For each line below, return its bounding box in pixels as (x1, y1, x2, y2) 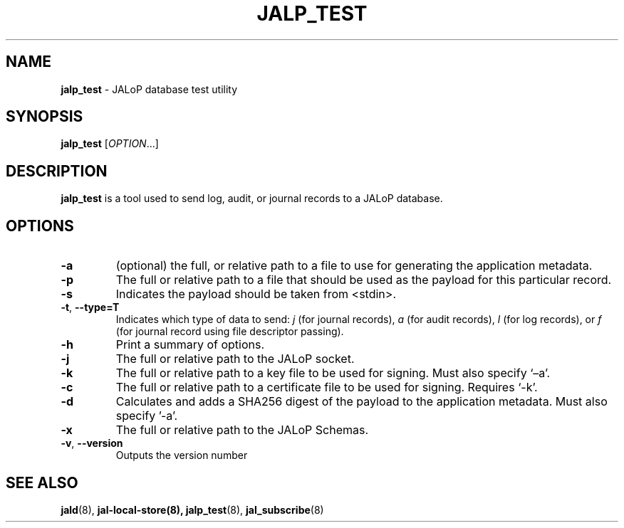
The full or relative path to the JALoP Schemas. (115, 423, 369, 438)
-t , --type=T (61, 301, 120, 314)
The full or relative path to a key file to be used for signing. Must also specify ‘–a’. (115, 366, 551, 381)
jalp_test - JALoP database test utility (61, 83, 238, 95)
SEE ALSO (6, 473, 78, 492)
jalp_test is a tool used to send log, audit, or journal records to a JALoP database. (61, 192, 443, 205)
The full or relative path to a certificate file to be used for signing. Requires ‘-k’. (115, 380, 538, 395)
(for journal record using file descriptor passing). (115, 325, 344, 338)
